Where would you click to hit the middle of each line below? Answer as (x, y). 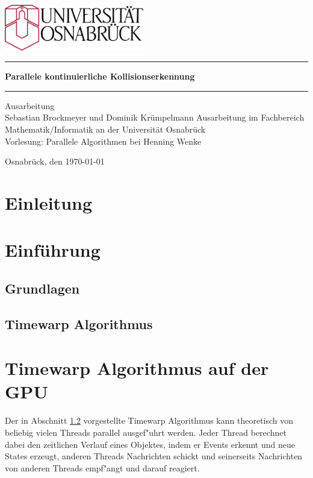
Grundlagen (42, 288)
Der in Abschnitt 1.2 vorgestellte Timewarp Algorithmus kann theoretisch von (149, 420)
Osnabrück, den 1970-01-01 (55, 161)
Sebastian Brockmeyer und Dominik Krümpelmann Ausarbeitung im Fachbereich (155, 117)
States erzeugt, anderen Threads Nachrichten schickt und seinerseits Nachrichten (154, 456)
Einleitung (49, 202)
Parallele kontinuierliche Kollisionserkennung (100, 76)
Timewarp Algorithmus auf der (137, 368)
